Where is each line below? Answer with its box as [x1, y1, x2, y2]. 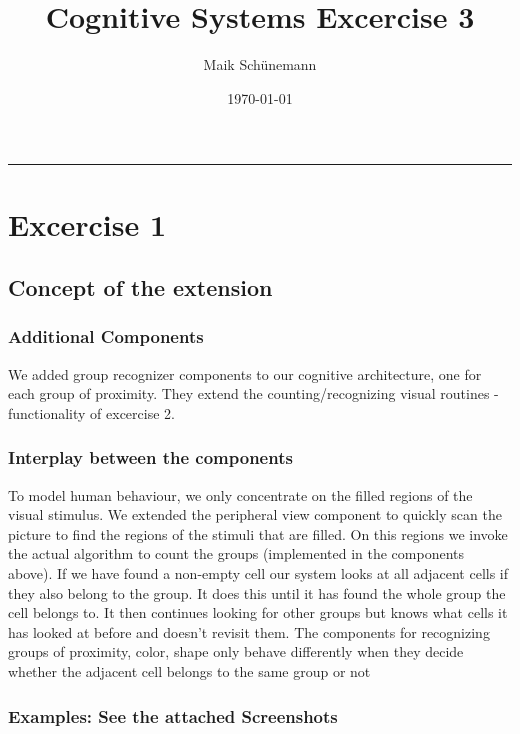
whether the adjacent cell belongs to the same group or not [8, 661, 371, 682]
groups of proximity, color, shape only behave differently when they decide [8, 641, 464, 662]
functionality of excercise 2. [8, 402, 175, 423]
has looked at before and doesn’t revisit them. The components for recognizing [8, 621, 490, 642]
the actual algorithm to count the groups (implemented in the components [8, 543, 465, 564]
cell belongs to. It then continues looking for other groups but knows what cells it [8, 602, 508, 623]
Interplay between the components [8, 445, 293, 470]
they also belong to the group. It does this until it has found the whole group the [8, 582, 506, 603]
